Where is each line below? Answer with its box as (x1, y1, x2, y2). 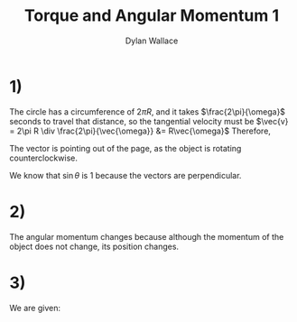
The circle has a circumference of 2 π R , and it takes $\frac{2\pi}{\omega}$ (9, 106, 286, 117)
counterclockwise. (9, 152, 79, 163)
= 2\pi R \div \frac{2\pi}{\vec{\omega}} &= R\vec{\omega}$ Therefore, (9, 125, 271, 136)
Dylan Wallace (125, 35, 179, 46)
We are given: (9, 302, 61, 313)
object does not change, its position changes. (9, 241, 179, 252)
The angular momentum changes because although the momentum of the (9, 231, 284, 242)
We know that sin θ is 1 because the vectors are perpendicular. (9, 170, 242, 180)
